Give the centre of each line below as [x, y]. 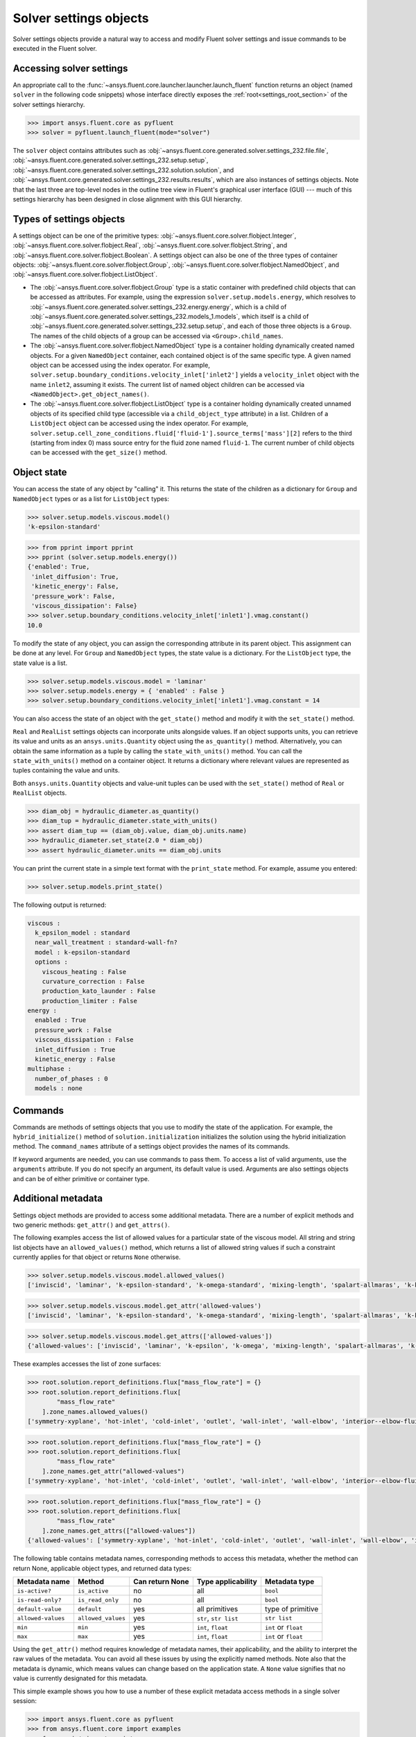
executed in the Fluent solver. [55, 48]
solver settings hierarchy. [49, 104]
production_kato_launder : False [99, 991]
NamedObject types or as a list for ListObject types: [91, 499]
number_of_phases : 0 [72, 1078]
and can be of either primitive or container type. [81, 1178]
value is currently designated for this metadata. [80, 1679]
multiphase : [50, 1069]
